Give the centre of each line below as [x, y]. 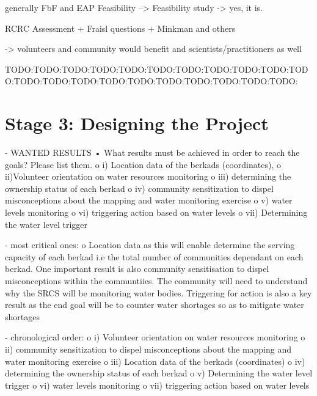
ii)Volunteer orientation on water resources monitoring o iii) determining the [148, 176]
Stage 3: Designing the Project [137, 123]
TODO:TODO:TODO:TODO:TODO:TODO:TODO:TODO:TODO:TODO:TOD [157, 69]
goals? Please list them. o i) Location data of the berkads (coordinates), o [143, 164]
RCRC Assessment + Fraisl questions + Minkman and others [120, 28]
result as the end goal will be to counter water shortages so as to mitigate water [155, 305]
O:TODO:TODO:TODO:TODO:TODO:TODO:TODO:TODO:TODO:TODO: [151, 81]
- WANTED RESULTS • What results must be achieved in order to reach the [152, 152]
